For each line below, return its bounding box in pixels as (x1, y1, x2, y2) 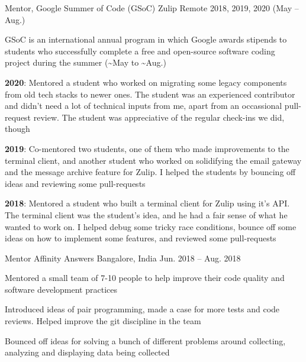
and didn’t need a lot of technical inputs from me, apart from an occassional (5, 99, 282, 112)
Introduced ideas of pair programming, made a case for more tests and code (5, 303, 280, 315)
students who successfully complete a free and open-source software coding (5, 44, 275, 57)
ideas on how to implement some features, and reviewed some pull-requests (5, 232, 276, 244)
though (5, 122, 30, 135)
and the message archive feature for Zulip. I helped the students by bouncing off (5, 166, 296, 178)
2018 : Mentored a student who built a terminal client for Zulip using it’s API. (5, 197, 290, 209)
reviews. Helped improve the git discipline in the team (5, 315, 201, 327)
